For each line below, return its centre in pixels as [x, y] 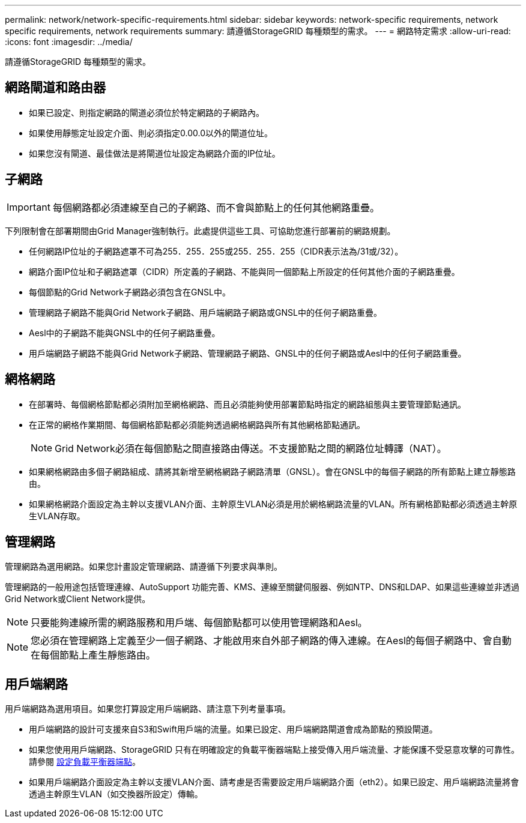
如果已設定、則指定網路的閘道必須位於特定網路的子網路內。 [147, 112]
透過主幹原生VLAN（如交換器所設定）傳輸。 [116, 794]
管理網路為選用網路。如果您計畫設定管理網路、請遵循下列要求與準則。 [144, 567]
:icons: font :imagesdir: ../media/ [69, 42]
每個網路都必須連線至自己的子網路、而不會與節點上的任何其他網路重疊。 [216, 207]
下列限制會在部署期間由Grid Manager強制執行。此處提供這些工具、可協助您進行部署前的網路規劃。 [200, 231]
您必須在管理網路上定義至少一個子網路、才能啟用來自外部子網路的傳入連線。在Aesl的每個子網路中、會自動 [271, 641]
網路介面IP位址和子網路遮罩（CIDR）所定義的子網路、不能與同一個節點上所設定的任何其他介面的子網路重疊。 [244, 271]
